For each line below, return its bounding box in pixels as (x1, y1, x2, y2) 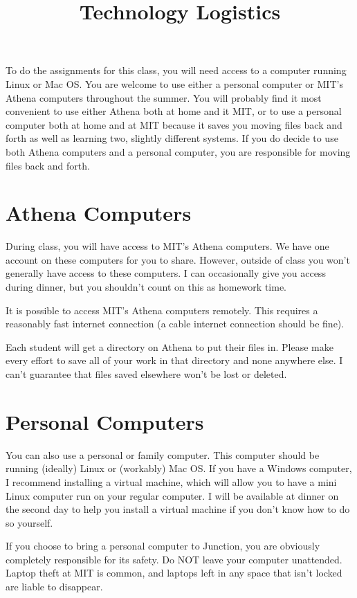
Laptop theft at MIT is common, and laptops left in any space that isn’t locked (6, 565, 342, 580)
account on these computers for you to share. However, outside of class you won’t (6, 252, 350, 266)
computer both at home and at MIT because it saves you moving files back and (6, 117, 342, 132)
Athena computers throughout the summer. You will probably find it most (6, 90, 322, 105)
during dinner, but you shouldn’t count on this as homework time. (6, 280, 287, 294)
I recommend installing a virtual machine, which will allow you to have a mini (6, 474, 337, 489)
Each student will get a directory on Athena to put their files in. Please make (6, 339, 333, 354)
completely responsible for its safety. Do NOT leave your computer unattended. (6, 552, 342, 566)
